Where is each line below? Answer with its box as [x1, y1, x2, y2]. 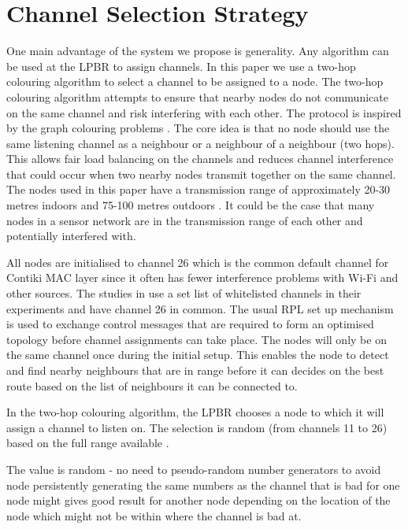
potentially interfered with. [6, 228, 136, 244]
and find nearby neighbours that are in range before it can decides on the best [6, 362, 384, 378]
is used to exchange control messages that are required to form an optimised [6, 316, 374, 332]
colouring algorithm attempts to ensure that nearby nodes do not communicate [6, 88, 388, 105]
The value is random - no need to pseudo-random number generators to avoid [6, 461, 381, 477]
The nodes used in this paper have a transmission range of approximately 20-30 [6, 181, 391, 198]
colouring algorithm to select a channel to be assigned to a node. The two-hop [6, 73, 384, 90]
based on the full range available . [6, 435, 169, 451]
